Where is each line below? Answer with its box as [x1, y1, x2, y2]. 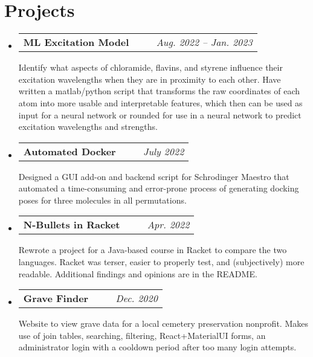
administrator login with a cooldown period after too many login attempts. [18, 341, 297, 353]
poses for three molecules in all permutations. [18, 193, 187, 206]
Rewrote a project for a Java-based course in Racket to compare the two [18, 243, 287, 256]
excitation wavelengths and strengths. [18, 120, 158, 133]
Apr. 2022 [147, 217, 190, 232]
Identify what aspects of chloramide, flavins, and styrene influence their [18, 61, 283, 74]
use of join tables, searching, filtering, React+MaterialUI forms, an [18, 329, 266, 341]
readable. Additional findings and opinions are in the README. [18, 267, 257, 280]
